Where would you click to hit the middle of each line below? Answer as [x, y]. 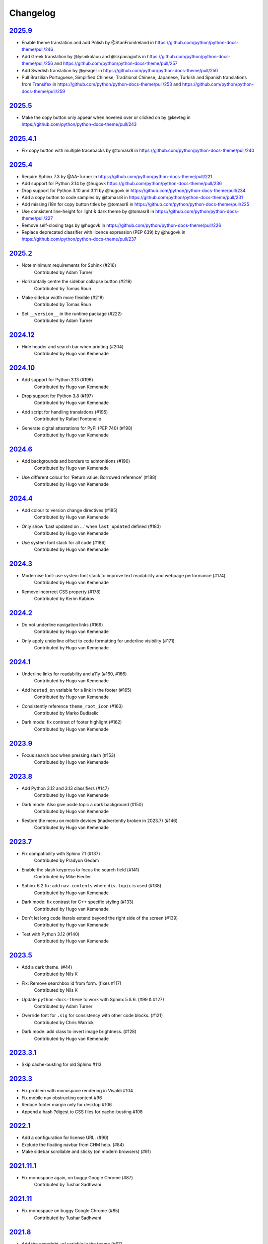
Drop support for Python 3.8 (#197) [57, 396]
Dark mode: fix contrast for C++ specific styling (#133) [77, 902]
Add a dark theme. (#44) [47, 967]
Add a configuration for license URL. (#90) [65, 1138]
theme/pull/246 [37, 49]
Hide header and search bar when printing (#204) [73, 346]
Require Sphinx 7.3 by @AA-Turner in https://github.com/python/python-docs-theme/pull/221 [117, 176]
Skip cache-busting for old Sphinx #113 [62, 1064]
